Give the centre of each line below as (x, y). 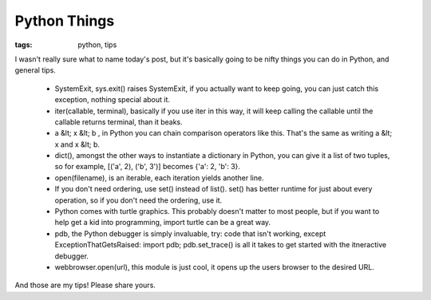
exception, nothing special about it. (113, 100)
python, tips (97, 45)
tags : (24, 45)
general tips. (35, 70)
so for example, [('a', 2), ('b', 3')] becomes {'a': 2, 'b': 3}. (148, 167)
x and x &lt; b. (77, 144)
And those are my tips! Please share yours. (85, 285)
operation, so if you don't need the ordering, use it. (138, 200)
